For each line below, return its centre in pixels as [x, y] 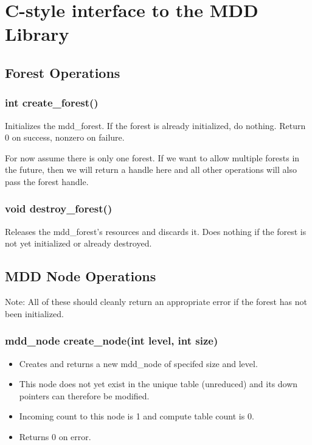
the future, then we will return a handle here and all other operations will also [151, 170]
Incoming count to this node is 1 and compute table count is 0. [137, 416]
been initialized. [34, 313]
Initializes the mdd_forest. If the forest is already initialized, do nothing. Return [155, 125]
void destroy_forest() [59, 208]
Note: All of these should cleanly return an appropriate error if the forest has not [156, 302]
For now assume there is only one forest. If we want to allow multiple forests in [152, 157]
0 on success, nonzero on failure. [65, 137]
